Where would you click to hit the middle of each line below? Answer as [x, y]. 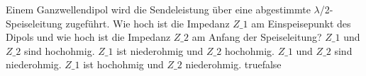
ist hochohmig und [123, 64]
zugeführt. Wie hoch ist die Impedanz [148, 23]
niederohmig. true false [233, 64]
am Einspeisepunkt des [301, 23]
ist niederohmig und [160, 50]
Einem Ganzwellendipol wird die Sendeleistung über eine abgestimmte [158, 9]
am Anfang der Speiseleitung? [257, 37]
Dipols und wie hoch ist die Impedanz [88, 37]
